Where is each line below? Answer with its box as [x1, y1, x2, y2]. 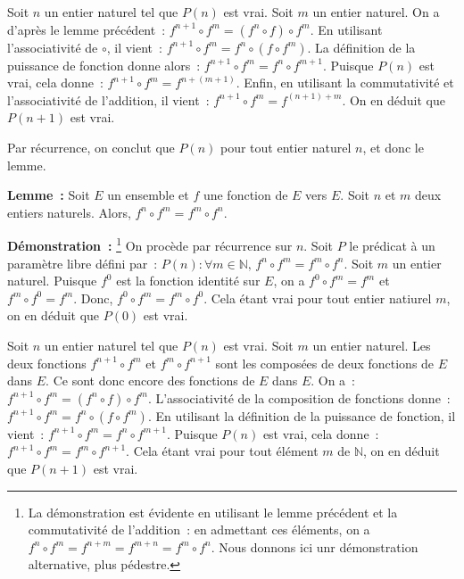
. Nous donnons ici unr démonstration [211, 537, 418, 556]
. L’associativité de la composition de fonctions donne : [147, 388, 451, 407]
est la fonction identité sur [116, 271, 261, 290]
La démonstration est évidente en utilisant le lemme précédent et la [28, 502, 398, 521]
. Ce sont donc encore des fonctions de [46, 371, 255, 390]
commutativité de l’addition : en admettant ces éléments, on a [28, 520, 370, 539]
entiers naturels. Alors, [7, 203, 131, 221]
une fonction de [203, 186, 288, 204]
